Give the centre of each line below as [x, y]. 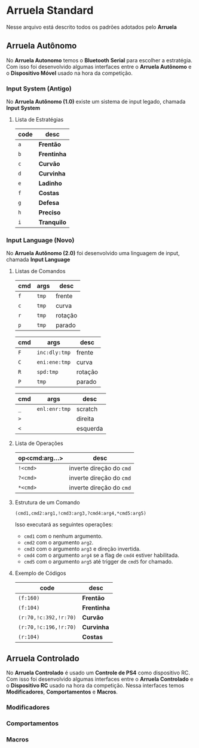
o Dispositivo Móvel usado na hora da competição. [70, 73]
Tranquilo [53, 222]
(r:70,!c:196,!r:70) [47, 627]
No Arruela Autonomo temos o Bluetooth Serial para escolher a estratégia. [99, 60]
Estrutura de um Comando [47, 502]
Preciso [50, 213]
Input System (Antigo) [39, 89]
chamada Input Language [38, 260]
